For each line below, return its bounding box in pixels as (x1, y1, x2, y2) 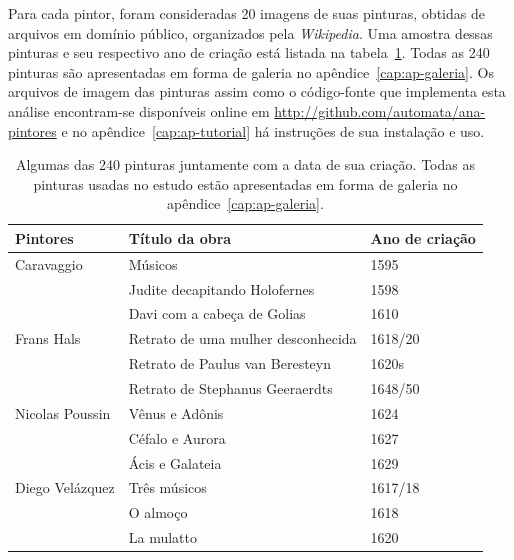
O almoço (128, 502, 188, 523)
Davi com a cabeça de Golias (128, 303, 306, 324)
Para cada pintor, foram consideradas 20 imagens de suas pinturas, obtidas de (8, 3, 485, 23)
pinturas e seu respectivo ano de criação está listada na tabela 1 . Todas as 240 (8, 42, 490, 63)
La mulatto (128, 527, 197, 548)
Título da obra (128, 227, 232, 248)
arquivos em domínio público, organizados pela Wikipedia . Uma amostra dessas (8, 22, 493, 43)
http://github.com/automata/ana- (274, 100, 486, 121)
